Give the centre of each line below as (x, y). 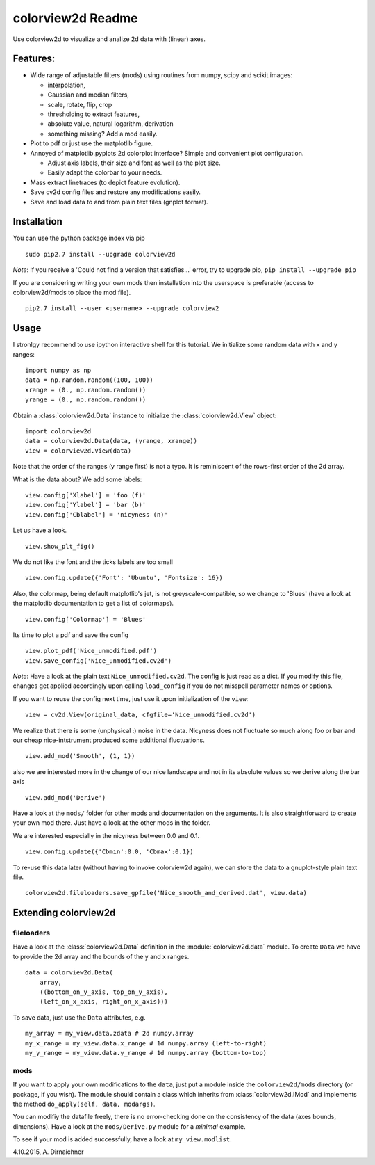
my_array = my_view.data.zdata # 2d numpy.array (109, 1034)
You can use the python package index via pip (79, 238)
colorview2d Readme (75, 18)
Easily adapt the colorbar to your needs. (105, 172)
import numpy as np (58, 371)
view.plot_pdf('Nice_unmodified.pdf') (91, 651)
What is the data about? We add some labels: (77, 479)
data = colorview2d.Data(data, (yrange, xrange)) (111, 441)
